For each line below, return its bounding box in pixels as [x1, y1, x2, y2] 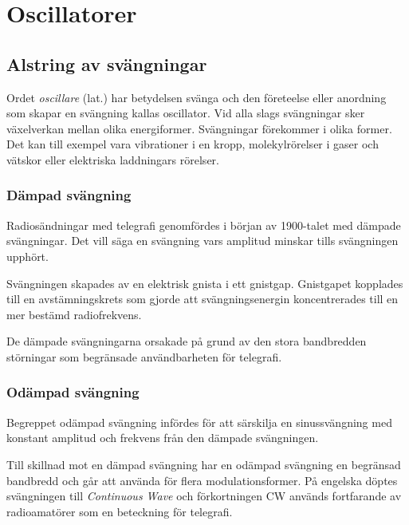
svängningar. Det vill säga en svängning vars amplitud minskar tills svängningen [6, 232, 399, 249]
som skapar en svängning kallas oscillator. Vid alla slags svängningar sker [6, 105, 365, 121]
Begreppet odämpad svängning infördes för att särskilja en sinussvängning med [6, 413, 392, 430]
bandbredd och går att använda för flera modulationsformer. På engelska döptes [6, 472, 398, 488]
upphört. [6, 247, 49, 264]
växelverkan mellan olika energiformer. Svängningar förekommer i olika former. [6, 120, 392, 136]
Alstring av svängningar [6, 51, 207, 76]
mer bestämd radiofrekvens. [6, 306, 142, 322]
